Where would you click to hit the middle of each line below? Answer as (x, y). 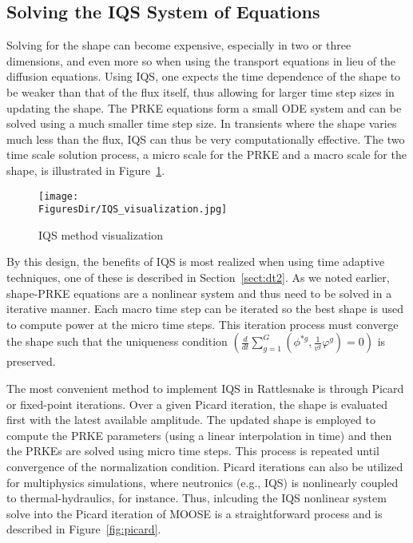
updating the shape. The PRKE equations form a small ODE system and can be (204, 107)
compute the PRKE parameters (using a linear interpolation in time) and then (199, 435)
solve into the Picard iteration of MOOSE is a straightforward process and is (195, 513)
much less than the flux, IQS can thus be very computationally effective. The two (206, 139)
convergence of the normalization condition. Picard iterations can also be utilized (205, 466)
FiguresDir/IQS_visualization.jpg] (133, 210)
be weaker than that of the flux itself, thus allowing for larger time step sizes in (201, 91)
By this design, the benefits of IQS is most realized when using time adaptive (196, 262)
